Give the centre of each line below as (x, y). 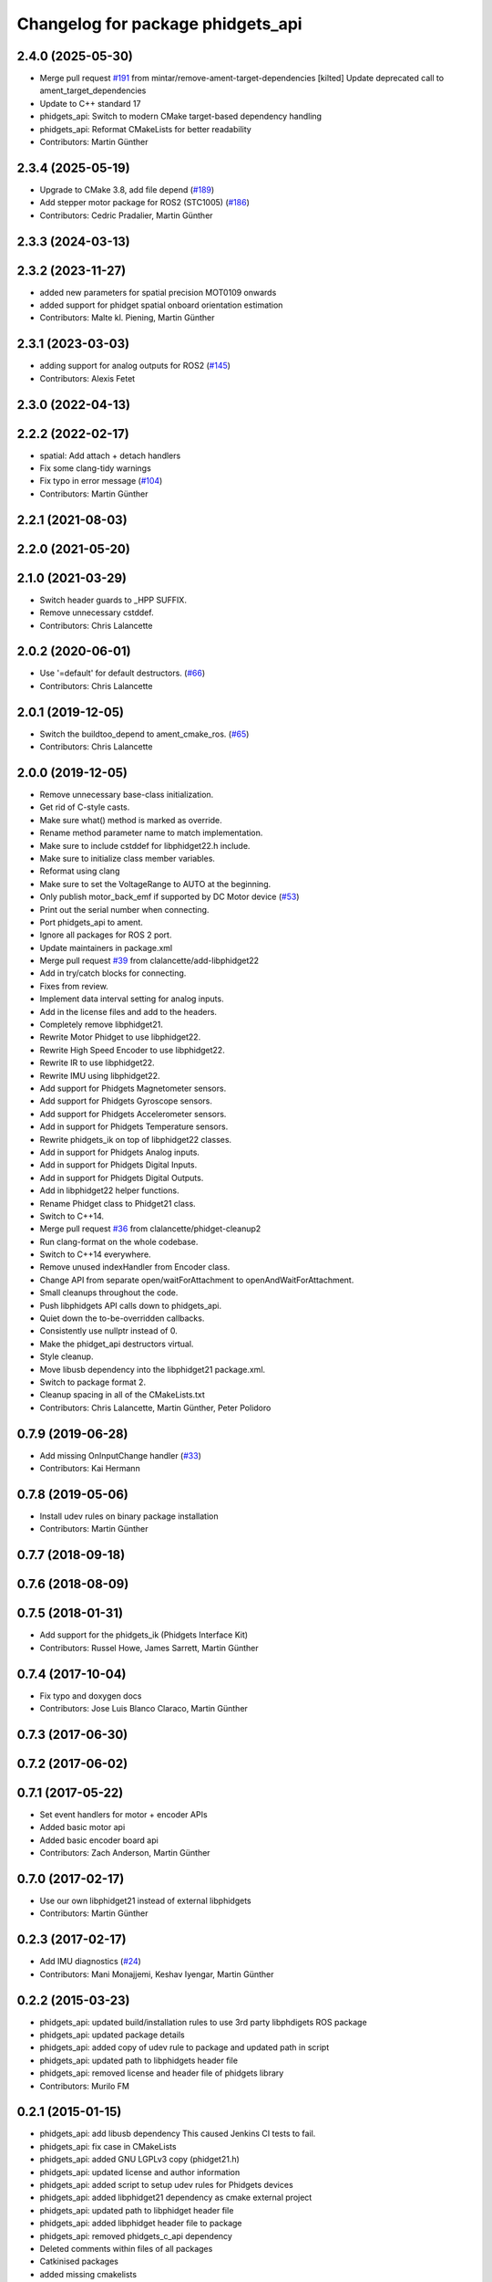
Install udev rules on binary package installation (129, 1516)
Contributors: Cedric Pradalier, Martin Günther (126, 215)
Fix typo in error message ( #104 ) (101, 481)
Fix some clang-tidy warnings (96, 468)
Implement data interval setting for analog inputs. (132, 999)
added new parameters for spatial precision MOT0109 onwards (158, 292)
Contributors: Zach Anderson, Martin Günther (125, 1853)
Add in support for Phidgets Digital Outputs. (122, 1178)
